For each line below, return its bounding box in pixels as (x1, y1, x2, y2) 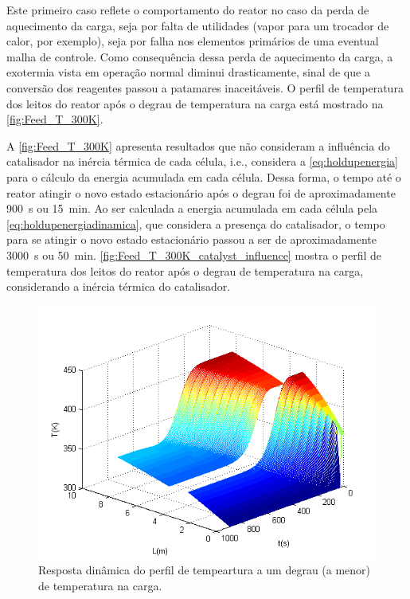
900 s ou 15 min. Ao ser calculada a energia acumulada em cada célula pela (6, 200, 378, 217)
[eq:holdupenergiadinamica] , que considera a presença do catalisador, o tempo (6, 215, 385, 232)
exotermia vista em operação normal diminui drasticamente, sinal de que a (6, 64, 370, 80)
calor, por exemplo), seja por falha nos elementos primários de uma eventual (6, 33, 379, 49)
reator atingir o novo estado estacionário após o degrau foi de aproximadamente (6, 184, 396, 201)
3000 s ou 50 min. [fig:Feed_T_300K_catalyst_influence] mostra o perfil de (6, 246, 382, 263)
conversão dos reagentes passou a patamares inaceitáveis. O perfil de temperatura (6, 79, 404, 96)
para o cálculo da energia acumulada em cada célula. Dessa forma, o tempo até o (6, 168, 401, 185)
